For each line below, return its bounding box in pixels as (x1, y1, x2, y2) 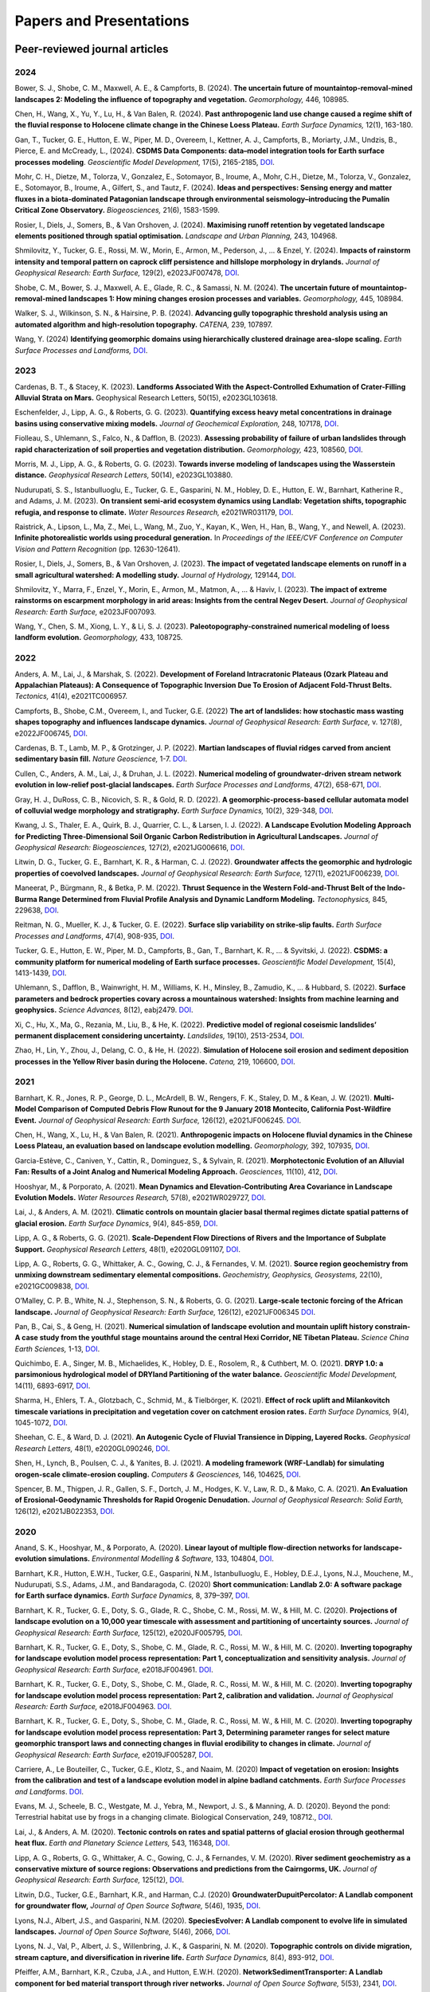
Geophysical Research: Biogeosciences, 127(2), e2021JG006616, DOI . (14, 843, 245, 853)
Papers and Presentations (14, 12, 190, 29)
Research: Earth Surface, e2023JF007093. (14, 606, 157, 617)
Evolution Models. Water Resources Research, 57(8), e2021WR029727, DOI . (14, 1192, 266, 1202)
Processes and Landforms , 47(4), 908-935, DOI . (14, 931, 175, 940)
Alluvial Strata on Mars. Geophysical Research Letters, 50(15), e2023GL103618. (14, 393, 278, 402)
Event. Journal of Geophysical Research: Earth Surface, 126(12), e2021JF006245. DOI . (14, 1116, 302, 1125)
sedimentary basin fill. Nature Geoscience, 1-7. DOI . (14, 754, 187, 764)
